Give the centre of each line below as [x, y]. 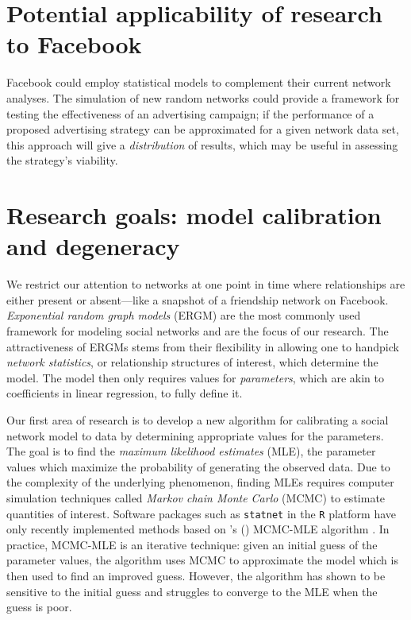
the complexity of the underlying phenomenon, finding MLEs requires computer [200, 482]
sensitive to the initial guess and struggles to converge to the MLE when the [192, 591]
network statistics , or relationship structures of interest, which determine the [192, 362]
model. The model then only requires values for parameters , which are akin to [195, 377]
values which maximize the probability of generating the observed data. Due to [198, 466]
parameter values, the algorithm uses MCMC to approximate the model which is [202, 560]
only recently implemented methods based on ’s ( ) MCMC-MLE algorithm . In [198, 529]
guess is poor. [39, 607]
